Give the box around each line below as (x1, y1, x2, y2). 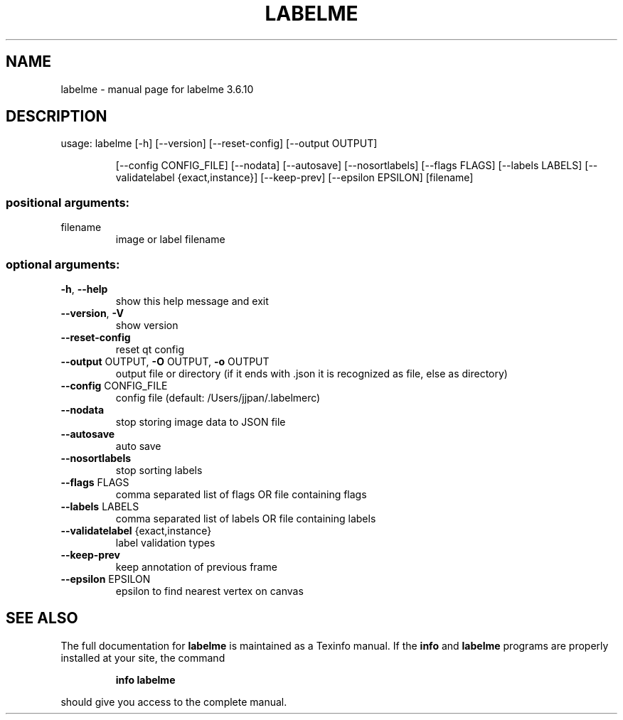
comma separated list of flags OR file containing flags (115, 488, 367, 500)
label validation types (115, 536, 215, 549)
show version (115, 318, 179, 331)
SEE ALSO (6, 609, 78, 628)
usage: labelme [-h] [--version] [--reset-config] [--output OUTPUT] (60, 137, 378, 150)
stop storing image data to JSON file (115, 415, 286, 428)
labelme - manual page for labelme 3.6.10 (60, 82, 254, 95)
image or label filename (115, 233, 225, 246)
